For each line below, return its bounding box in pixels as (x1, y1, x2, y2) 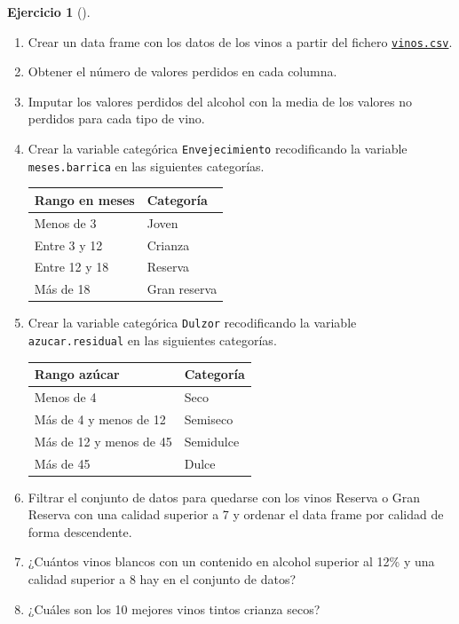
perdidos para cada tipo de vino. (28, 109, 205, 128)
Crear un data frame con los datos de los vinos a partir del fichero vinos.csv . (28, 32, 453, 51)
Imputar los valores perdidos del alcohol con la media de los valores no (28, 91, 412, 110)
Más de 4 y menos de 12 (34, 409, 166, 428)
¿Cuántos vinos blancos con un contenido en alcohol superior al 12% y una (28, 552, 435, 571)
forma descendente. (28, 522, 132, 541)
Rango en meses (34, 190, 135, 209)
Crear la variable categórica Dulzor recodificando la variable (28, 313, 357, 332)
